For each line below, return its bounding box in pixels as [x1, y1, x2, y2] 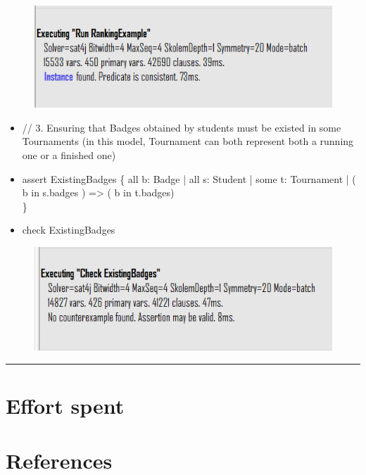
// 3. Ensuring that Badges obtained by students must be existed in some [22, 120, 341, 134]
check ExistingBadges [22, 222, 115, 237]
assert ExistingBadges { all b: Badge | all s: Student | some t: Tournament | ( [22, 171, 356, 186]
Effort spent [6, 391, 125, 419]
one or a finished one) [22, 147, 116, 162]
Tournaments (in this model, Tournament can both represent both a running [22, 134, 354, 148]
